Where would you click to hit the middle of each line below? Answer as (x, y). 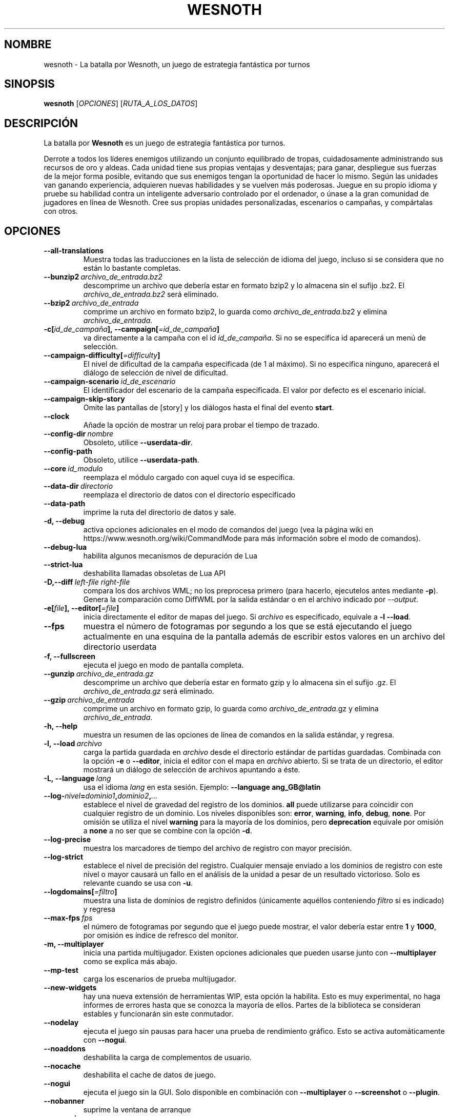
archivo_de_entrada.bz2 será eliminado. (151, 294)
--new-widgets (70, 988)
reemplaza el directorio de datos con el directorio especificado (189, 495)
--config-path (68, 451)
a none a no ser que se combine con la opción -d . (168, 831)
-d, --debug (64, 521)
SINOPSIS (29, 84)
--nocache (62, 1066)
